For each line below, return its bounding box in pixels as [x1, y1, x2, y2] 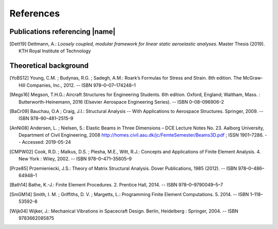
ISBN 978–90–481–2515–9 [19, 116, 74, 122]
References [9, 8, 60, 19]
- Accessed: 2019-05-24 [19, 139, 72, 145]
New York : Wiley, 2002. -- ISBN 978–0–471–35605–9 [19, 156, 132, 162]
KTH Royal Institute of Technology [19, 48, 91, 54]
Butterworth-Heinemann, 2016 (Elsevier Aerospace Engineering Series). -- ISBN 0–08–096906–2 [19, 99, 224, 105]
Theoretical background [9, 62, 89, 70]
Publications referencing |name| [9, 27, 116, 36]
